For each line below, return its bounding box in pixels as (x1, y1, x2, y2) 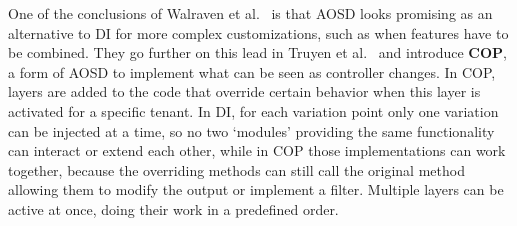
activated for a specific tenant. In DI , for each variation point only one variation (8, 100, 499, 121)
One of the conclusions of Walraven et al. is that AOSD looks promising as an (8, 3, 493, 23)
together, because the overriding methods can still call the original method (8, 159, 465, 180)
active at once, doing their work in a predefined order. (8, 198, 339, 219)
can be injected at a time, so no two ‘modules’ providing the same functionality (8, 120, 495, 141)
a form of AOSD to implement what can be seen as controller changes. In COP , (8, 61, 496, 82)
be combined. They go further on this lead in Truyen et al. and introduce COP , (8, 42, 507, 63)
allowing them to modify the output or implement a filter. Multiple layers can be (8, 179, 504, 200)
